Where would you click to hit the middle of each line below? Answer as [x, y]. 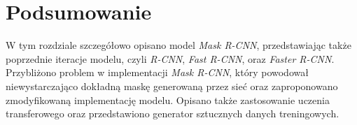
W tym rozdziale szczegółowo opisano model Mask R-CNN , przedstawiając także [178, 45]
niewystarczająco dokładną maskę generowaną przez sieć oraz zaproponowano [172, 86]
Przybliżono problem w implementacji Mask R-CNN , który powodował [157, 72]
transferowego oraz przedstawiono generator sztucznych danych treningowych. [173, 113]
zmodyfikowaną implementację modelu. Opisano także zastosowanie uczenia [168, 100]
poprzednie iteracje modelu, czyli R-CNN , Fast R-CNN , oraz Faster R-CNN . [170, 58]
